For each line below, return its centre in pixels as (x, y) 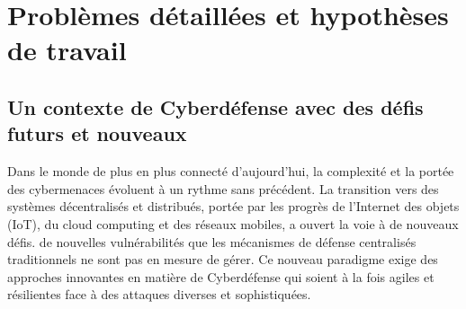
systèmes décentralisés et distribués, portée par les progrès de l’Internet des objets (233, 206)
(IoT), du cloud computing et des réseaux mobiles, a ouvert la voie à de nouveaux (233, 223)
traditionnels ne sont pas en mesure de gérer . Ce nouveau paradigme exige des (223, 259)
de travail (67, 50)
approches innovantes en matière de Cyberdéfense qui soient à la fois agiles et (221, 276)
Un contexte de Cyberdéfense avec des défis (215, 106)
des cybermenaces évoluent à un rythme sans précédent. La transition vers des (223, 188)
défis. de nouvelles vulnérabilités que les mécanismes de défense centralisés (212, 241)
